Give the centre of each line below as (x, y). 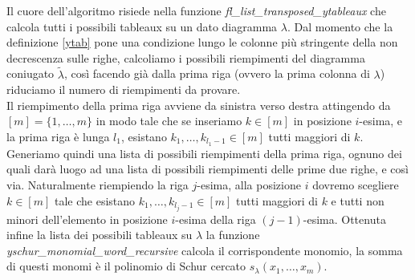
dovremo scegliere (356, 185)
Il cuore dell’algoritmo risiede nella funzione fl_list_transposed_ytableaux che (196, 10)
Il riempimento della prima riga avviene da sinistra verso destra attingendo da (199, 105)
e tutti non (358, 200)
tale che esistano (95, 200)
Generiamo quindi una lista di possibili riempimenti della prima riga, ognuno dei (204, 153)
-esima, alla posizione (249, 185)
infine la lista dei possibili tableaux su (100, 235)
